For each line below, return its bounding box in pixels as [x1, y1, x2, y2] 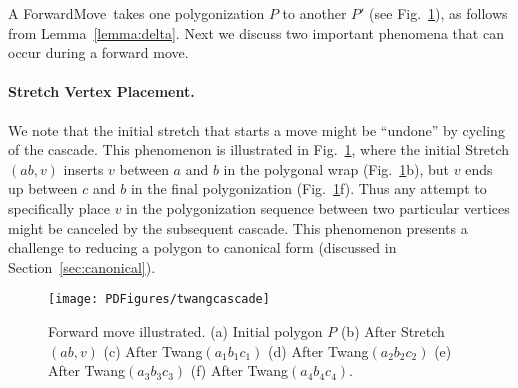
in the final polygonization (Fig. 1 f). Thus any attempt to [130, 178, 487, 199]
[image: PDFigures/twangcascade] [48, 292, 270, 307]
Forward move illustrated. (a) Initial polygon [48, 320, 323, 341]
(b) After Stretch [340, 320, 445, 341]
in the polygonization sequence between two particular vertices [126, 197, 510, 218]
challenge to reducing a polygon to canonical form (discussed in [8, 237, 397, 258]
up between [8, 178, 78, 199]
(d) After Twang [268, 340, 369, 361]
